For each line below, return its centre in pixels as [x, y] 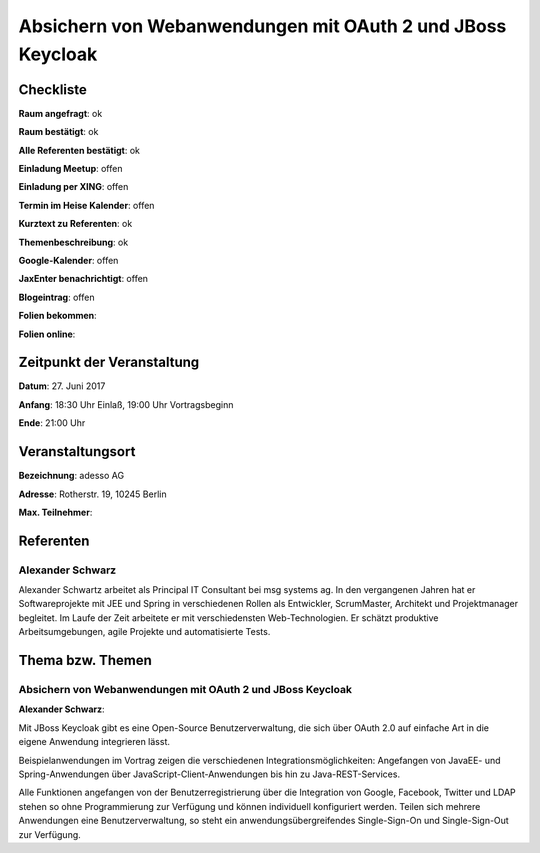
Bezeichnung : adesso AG [71, 476]
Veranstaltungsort [77, 451]
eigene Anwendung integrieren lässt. [94, 742]
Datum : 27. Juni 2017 [62, 386]
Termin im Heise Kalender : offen [86, 205]
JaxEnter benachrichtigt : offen [83, 279]
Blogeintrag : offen [56, 297]
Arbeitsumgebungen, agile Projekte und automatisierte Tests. [144, 632]
